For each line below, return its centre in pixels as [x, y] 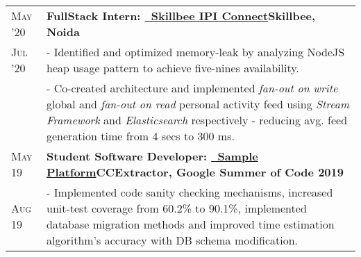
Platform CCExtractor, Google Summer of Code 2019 [195, 172]
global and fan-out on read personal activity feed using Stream [198, 104]
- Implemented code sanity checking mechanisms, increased [190, 192]
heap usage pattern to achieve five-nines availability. [173, 68]
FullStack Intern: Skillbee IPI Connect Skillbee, [181, 16]
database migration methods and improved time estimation [190, 224]
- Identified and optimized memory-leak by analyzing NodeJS [195, 52]
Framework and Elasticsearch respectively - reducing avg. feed [197, 120]
